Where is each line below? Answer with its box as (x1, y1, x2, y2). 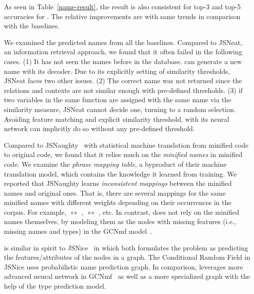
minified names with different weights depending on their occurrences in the (4, 197, 231, 207)
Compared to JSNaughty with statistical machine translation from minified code (4, 139, 249, 150)
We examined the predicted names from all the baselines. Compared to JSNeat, (4, 37, 243, 47)
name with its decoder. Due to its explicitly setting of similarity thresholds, (4, 66, 230, 76)
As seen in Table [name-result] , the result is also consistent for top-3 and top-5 (4, 1, 241, 11)
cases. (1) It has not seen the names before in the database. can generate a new (4, 56, 242, 66)
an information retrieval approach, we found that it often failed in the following (4, 46, 242, 57)
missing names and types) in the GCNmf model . (4, 226, 152, 236)
